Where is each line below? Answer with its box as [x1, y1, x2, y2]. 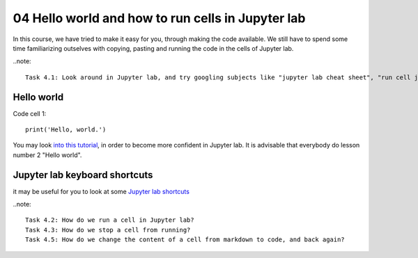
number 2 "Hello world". [13, 150, 82, 159]
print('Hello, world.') [25, 126, 107, 134]
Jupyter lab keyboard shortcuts [13, 169, 153, 181]
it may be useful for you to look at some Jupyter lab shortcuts [13, 187, 189, 195]
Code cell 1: [13, 109, 47, 118]
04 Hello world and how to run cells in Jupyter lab [13, 10, 306, 26]
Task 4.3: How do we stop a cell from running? [25, 226, 191, 234]
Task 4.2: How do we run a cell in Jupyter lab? [25, 216, 194, 224]
